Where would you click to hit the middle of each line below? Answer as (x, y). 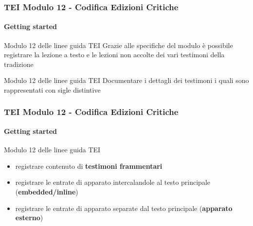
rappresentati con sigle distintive (52, 90)
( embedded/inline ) (47, 192)
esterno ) (29, 218)
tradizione (19, 64)
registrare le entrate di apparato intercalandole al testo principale (113, 182)
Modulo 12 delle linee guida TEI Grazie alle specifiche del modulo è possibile (118, 45)
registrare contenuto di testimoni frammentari (89, 166)
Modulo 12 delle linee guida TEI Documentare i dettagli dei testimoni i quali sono (126, 80)
